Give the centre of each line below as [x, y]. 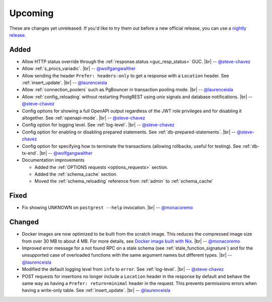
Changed [24, 222]
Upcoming [31, 13]
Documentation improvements [53, 160]
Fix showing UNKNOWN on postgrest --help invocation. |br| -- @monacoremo [108, 208]
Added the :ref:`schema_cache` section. [76, 174]
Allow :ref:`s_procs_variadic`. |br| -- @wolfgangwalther [79, 68]
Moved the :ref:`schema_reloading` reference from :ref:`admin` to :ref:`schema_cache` [124, 181]
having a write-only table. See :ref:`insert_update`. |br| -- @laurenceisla [96, 290]
